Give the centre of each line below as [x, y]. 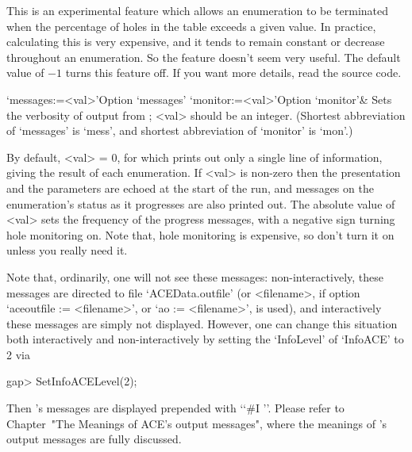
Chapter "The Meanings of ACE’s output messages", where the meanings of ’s [197, 423]
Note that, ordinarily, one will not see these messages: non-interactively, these [195, 276]
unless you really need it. [67, 250]
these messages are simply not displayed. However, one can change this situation [202, 323]
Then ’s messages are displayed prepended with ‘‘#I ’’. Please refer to [175, 408]
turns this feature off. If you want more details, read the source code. [233, 73]
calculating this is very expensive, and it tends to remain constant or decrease [196, 42]
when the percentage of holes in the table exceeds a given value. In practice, [191, 26]
